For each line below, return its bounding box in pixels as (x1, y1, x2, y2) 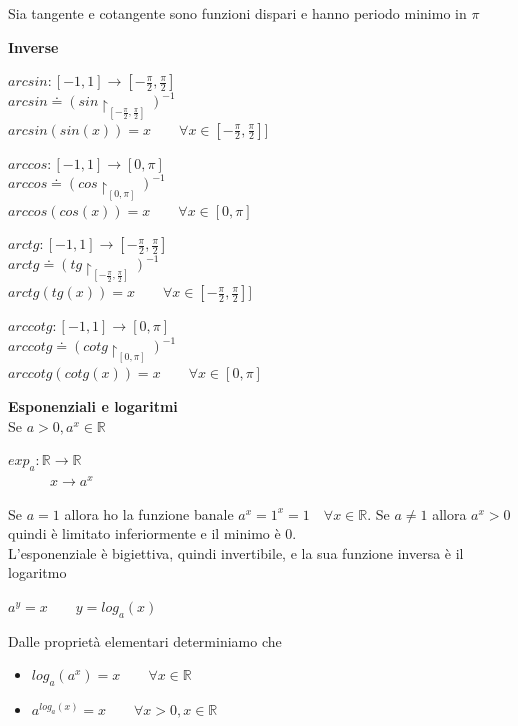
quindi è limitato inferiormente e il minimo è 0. (8, 523, 297, 544)
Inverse (8, 36, 59, 57)
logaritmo (8, 562, 67, 583)
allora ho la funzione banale (64, 503, 234, 524)
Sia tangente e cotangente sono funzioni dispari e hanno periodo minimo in (8, 3, 467, 23)
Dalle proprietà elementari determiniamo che (8, 630, 282, 651)
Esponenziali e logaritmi (8, 396, 178, 416)
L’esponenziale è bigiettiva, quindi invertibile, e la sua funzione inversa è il (8, 542, 464, 563)
